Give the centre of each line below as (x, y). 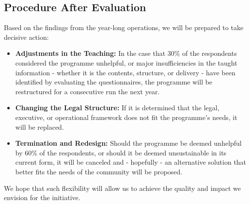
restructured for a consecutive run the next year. (87, 91)
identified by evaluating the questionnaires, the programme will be (114, 82)
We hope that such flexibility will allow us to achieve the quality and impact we (122, 188)
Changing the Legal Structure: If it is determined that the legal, (117, 108)
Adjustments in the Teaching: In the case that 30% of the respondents (126, 53)
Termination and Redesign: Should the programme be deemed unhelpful (128, 143)
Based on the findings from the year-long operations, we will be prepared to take (124, 27)
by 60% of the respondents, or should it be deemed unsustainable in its (121, 152)
